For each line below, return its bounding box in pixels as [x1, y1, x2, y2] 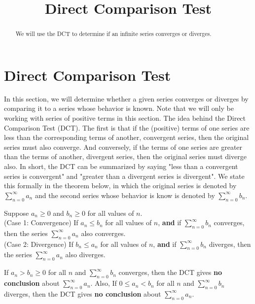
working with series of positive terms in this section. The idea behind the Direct [4, 112, 246, 123]
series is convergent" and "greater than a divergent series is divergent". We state [4, 170, 245, 181]
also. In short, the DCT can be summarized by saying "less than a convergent [4, 161, 238, 171]
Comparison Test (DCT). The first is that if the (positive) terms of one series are [4, 122, 250, 133]
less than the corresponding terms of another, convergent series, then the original [4, 132, 249, 142]
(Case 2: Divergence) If [4, 238, 73, 249]
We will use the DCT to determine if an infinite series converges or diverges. [15, 30, 212, 38]
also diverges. [65, 249, 106, 260]
